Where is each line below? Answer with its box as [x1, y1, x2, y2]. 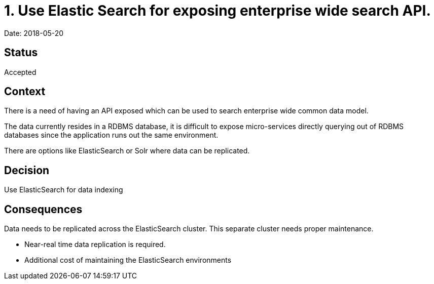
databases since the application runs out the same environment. [4, 131, 219, 140]
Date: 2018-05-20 [4, 28, 64, 37]
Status [4, 46, 38, 59]
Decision [4, 164, 50, 177]
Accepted [4, 67, 37, 76]
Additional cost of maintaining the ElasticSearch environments [24, 256, 232, 265]
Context [4, 85, 46, 98]
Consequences [4, 202, 83, 216]
